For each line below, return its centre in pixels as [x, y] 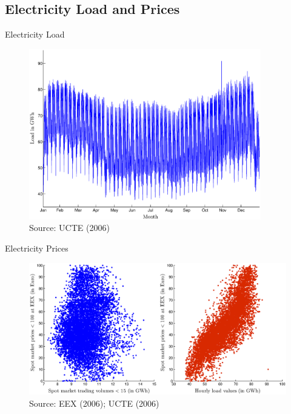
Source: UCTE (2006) [69, 228]
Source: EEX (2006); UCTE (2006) [94, 403]
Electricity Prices [37, 248]
